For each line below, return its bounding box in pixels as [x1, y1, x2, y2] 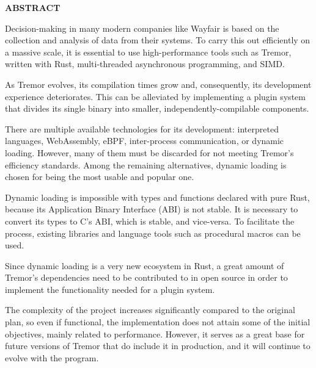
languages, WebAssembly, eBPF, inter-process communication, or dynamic [5, 134, 284, 147]
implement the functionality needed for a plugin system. [5, 283, 215, 295]
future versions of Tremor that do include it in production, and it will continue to [5, 339, 310, 352]
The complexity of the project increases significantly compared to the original [5, 303, 295, 316]
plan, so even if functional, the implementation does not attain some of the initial [5, 316, 310, 328]
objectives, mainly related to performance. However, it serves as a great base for [5, 327, 305, 340]
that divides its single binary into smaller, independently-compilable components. [5, 102, 309, 115]
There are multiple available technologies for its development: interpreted [5, 122, 279, 135]
